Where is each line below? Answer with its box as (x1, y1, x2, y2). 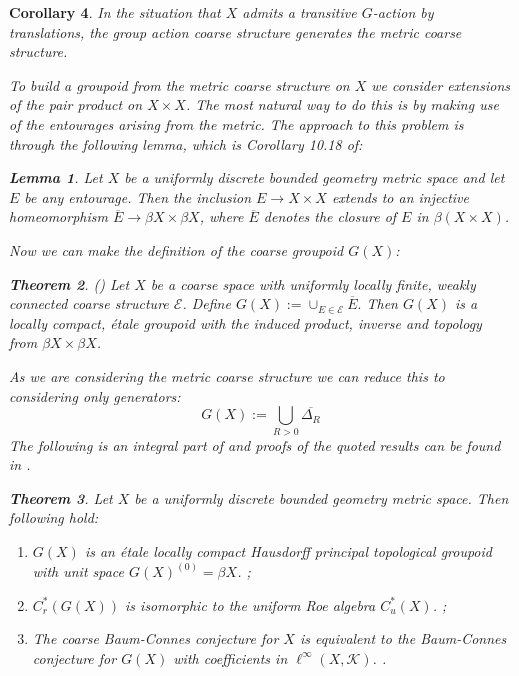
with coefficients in (173, 647, 288, 668)
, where (199, 206, 244, 227)
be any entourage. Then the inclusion (24, 186, 252, 207)
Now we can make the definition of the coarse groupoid (9, 239, 344, 260)
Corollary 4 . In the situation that (9, 2, 221, 22)
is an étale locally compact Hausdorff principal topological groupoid (84, 541, 492, 562)
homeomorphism (9, 206, 108, 227)
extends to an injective (331, 186, 469, 207)
